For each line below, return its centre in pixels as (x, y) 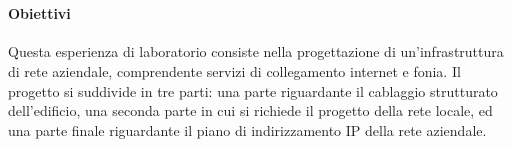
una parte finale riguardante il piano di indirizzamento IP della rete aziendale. (247, 129)
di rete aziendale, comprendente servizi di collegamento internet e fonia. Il (234, 70)
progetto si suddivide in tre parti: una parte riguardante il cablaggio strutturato (253, 90)
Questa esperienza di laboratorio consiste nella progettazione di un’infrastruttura (256, 51)
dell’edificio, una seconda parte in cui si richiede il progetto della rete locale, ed (250, 110)
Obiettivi (39, 13)
